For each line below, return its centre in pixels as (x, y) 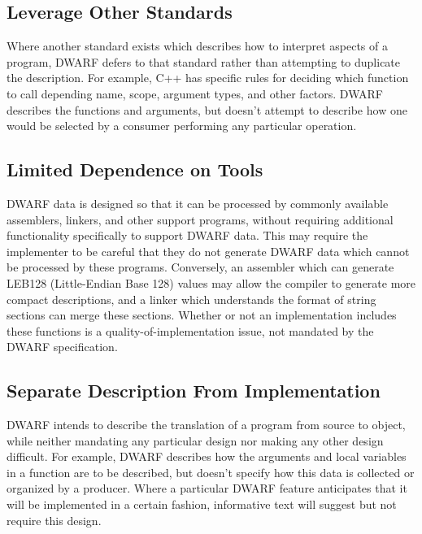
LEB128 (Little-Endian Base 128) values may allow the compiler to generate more (211, 282)
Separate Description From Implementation (194, 391)
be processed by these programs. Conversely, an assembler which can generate (200, 267)
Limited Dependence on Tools (135, 169)
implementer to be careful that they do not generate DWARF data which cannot (208, 251)
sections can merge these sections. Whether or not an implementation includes (202, 315)
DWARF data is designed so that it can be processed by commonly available (198, 203)
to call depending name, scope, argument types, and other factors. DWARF (195, 93)
